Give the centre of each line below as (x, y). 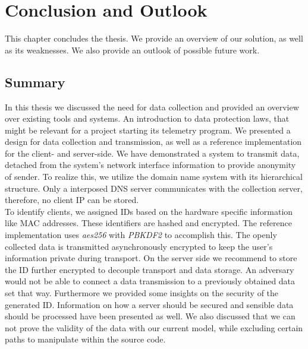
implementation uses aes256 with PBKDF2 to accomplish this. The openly (141, 235)
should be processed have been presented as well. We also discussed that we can (150, 316)
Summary (35, 82)
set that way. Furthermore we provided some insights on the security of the (142, 293)
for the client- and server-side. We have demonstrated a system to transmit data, (152, 153)
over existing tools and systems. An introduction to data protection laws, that (147, 118)
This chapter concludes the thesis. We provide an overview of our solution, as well (154, 38)
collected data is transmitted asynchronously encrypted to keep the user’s (139, 246)
